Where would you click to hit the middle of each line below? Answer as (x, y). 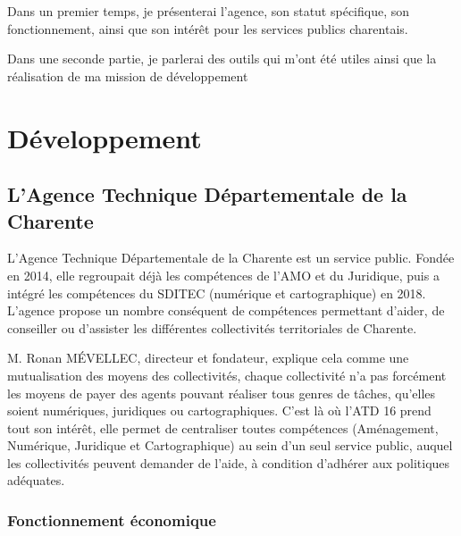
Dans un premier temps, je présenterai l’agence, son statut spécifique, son (209, 11)
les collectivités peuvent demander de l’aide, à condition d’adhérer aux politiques (229, 462)
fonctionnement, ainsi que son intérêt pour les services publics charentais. (208, 28)
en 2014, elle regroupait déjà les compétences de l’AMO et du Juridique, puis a (223, 275)
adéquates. (36, 480)
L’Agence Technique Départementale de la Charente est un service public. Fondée (231, 258)
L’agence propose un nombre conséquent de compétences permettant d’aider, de (226, 310)
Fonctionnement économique (112, 519)
